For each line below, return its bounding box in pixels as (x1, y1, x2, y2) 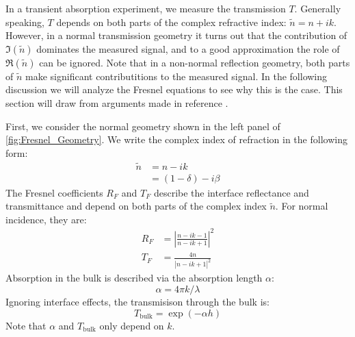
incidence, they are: (5, 212, 87, 226)
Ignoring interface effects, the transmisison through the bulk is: (5, 294, 269, 308)
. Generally (294, 1, 341, 15)
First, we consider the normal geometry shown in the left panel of (5, 118, 280, 133)
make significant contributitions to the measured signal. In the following (25, 68, 328, 83)
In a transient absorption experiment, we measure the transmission (5, 1, 286, 15)
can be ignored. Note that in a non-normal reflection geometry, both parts (39, 55, 350, 69)
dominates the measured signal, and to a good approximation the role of (36, 41, 340, 55)
